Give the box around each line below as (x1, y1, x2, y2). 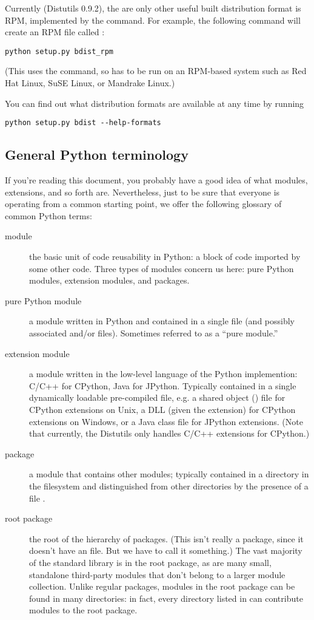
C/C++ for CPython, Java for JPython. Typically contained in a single (29, 379, 296, 392)
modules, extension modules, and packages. (29, 274, 190, 287)
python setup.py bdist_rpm (5, 47, 113, 56)
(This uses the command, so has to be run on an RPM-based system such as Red (5, 64, 307, 77)
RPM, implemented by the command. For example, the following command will (5, 13, 301, 26)
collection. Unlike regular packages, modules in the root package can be (29, 580, 295, 593)
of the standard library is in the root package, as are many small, (29, 556, 272, 568)
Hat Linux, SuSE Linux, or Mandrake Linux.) (5, 77, 175, 89)
